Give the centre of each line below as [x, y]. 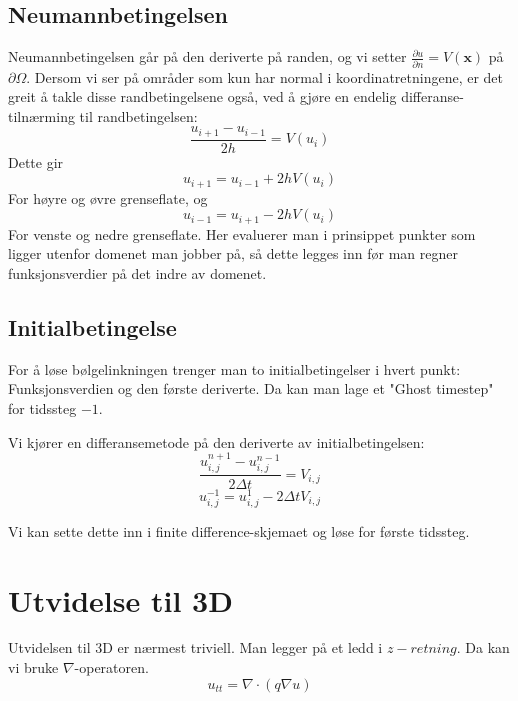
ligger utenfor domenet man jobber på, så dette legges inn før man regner [233, 253]
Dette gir [36, 161]
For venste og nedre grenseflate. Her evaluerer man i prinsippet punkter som [242, 233]
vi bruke [33, 667]
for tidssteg [42, 408]
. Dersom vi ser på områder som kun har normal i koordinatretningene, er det [265, 76]
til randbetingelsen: [138, 115]
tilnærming [41, 115]
